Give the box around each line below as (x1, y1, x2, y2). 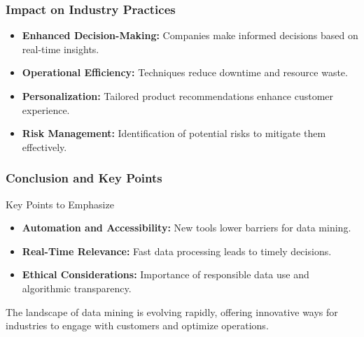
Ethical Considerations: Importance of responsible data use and (22, 267, 309, 282)
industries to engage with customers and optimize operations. (6, 318, 269, 333)
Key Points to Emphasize (6, 196, 114, 211)
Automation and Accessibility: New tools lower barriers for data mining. (22, 220, 351, 235)
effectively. (22, 139, 67, 154)
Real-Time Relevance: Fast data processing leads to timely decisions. (22, 243, 332, 258)
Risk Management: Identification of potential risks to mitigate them (22, 126, 326, 141)
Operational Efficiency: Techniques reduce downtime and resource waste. (22, 65, 348, 80)
